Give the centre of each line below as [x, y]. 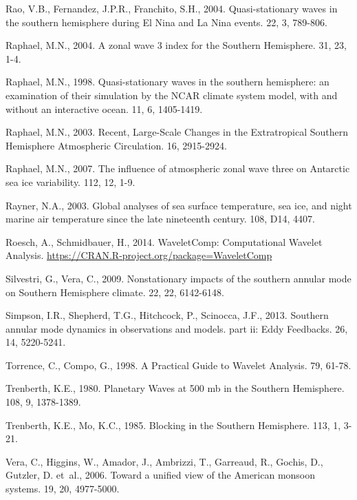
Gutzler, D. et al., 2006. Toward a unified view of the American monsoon [161, 475]
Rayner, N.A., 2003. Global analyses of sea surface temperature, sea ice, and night [179, 205]
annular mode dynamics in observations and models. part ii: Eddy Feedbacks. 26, [177, 328]
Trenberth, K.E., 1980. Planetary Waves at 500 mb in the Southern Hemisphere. [175, 388]
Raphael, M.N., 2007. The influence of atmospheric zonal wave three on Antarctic [178, 168]
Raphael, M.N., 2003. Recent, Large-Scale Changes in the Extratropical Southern [177, 132]
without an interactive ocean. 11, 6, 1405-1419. [104, 108]
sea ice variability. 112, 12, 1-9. [71, 181]
